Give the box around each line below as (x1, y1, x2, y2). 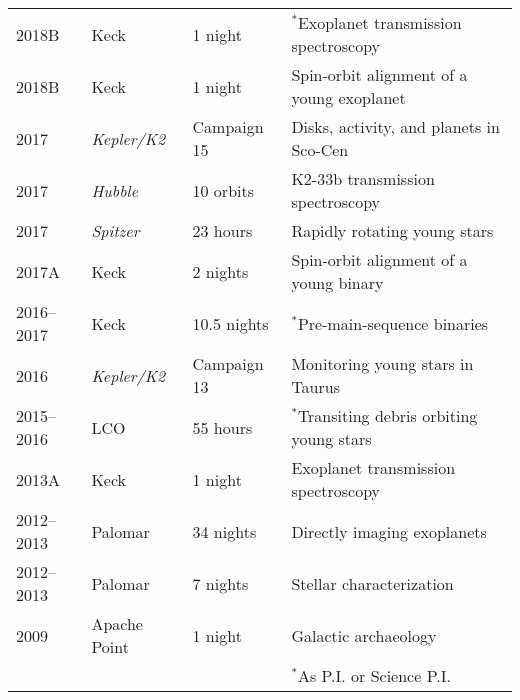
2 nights (192, 259, 249, 283)
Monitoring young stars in (291, 352, 474, 375)
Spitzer (91, 219, 140, 242)
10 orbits (192, 178, 255, 202)
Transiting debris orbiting (297, 404, 478, 427)
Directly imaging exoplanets (291, 519, 487, 543)
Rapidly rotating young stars (291, 219, 494, 242)
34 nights (192, 519, 257, 543)
